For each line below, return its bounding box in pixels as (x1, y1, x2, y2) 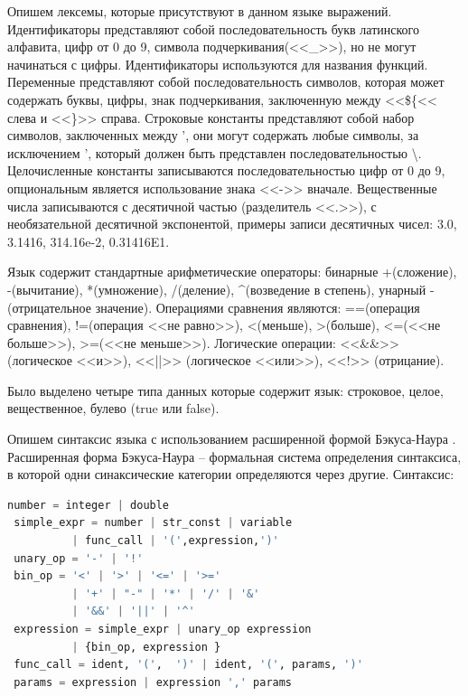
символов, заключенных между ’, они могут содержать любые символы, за (7, 126, 419, 145)
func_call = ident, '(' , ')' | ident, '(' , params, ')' (14, 658, 363, 672)
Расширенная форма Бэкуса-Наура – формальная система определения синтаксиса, (7, 447, 462, 466)
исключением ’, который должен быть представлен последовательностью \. (7, 143, 422, 162)
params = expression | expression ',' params (14, 675, 293, 689)
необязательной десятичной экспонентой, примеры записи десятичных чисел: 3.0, (7, 214, 457, 233)
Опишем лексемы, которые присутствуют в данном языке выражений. (7, 2, 392, 20)
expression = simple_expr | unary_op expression (14, 623, 312, 635)
